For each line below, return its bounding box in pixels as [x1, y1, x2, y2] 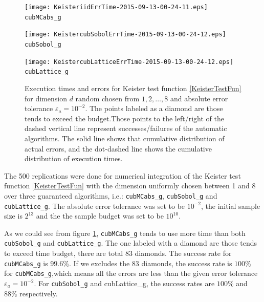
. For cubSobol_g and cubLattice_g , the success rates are [34, 278, 215, 288]
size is [4, 210, 23, 221]
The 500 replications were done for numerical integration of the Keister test [4, 170, 241, 181]
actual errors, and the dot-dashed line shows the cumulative [25, 143, 212, 154]
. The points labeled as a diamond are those [85, 103, 223, 114]
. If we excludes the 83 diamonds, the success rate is [69, 257, 232, 268]
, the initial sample [201, 200, 260, 211]
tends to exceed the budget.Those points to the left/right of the [25, 113, 224, 123]
